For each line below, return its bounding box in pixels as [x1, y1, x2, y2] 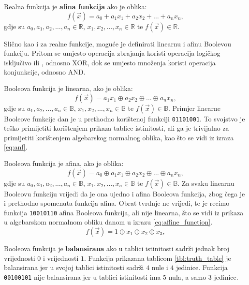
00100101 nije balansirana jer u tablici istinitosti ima [4, 271, 161, 282]
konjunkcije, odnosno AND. [4, 67, 86, 77]
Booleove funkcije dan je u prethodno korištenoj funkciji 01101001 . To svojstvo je [4, 113, 245, 123]
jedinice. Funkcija [176, 262, 228, 272]
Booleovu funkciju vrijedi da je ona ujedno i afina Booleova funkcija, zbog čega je [4, 188, 245, 198]
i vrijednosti [43, 253, 79, 263]
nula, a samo [168, 271, 206, 282]
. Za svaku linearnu [177, 178, 234, 188]
